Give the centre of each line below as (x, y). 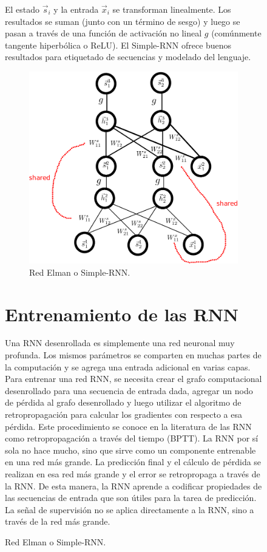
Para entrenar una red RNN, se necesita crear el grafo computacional (133, 379)
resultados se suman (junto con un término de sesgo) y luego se (123, 21)
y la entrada (76, 9)
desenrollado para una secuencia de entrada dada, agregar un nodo (129, 390)
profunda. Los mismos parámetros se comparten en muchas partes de (133, 355)
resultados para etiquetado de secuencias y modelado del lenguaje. (128, 57)
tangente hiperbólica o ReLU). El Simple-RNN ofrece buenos (118, 45)
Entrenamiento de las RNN (122, 314)
